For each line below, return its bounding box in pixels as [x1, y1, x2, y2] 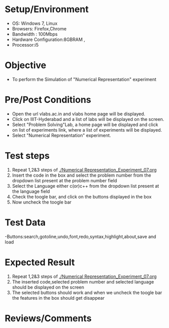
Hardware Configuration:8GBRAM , [12, 36, 86, 43]
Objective [5, 60, 47, 71]
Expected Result [5, 257, 75, 268]
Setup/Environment [5, 4, 89, 15]
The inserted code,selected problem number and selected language [12, 278, 154, 284]
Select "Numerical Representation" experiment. [12, 132, 111, 138]
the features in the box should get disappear [12, 295, 105, 301]
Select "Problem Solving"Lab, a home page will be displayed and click [12, 121, 158, 128]
